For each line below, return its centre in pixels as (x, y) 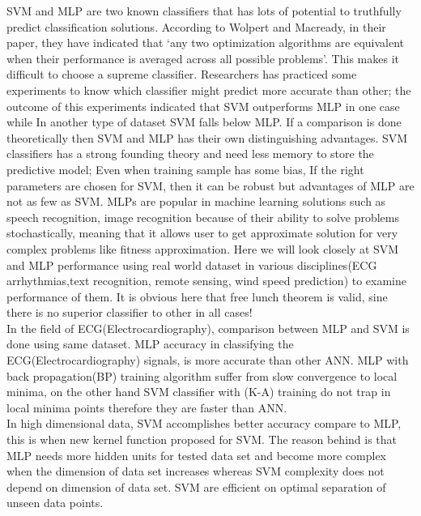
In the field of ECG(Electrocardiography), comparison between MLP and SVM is (208, 328)
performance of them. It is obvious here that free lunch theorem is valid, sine (197, 296)
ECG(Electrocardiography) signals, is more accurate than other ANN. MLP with (208, 360)
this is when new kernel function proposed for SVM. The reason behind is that (202, 439)
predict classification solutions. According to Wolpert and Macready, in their (196, 26)
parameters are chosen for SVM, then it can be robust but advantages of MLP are (210, 185)
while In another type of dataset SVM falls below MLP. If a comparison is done (204, 122)
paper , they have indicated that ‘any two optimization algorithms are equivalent (206, 43)
